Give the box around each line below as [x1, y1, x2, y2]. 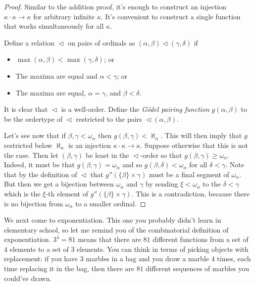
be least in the [85, 149, 129, 160]
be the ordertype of [4, 113, 62, 124]
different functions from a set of [153, 234, 249, 244]
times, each [217, 253, 251, 264]
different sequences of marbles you [146, 263, 250, 274]
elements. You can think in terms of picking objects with [77, 243, 249, 254]
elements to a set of [9, 243, 69, 254]
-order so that [140, 149, 182, 160]
